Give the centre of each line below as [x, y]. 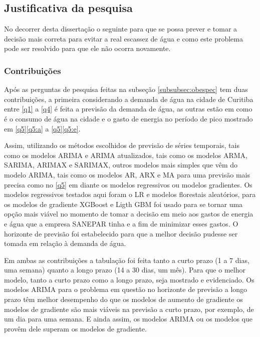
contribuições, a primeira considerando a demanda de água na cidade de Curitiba [129, 99]
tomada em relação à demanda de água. [65, 243]
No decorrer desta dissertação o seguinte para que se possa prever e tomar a [121, 29]
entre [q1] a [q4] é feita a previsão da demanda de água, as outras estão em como [128, 109]
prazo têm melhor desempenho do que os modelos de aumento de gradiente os [123, 299]
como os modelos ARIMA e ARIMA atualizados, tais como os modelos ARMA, [126, 155]
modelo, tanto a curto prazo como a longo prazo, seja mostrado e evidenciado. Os [129, 279]
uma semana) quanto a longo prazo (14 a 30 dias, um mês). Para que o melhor [125, 270]
